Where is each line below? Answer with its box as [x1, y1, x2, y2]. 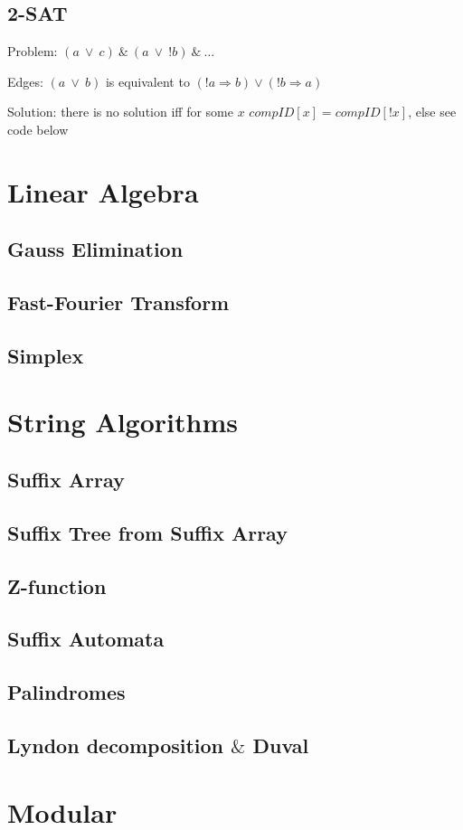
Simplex [7, 341, 84, 369]
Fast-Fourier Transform [7, 288, 230, 316]
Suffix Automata [7, 625, 165, 653]
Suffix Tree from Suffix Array [7, 518, 288, 546]
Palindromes [7, 678, 126, 706]
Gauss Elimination [7, 235, 184, 263]
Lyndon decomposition [7, 731, 224, 759]
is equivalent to [105, 71, 190, 90]
